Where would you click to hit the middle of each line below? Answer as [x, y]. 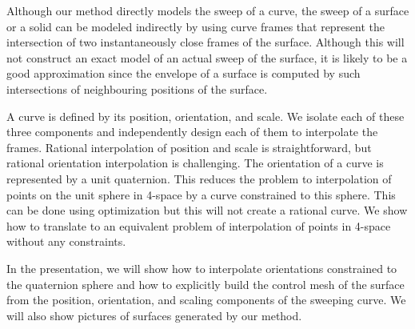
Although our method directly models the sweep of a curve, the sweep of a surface [208, 10]
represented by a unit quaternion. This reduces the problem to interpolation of [199, 178]
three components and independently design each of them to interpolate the [192, 132]
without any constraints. [66, 241]
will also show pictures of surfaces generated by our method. [154, 315]
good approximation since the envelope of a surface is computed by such [184, 73]
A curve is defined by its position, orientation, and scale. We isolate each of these [206, 116]
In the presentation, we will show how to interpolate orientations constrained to [202, 268]
